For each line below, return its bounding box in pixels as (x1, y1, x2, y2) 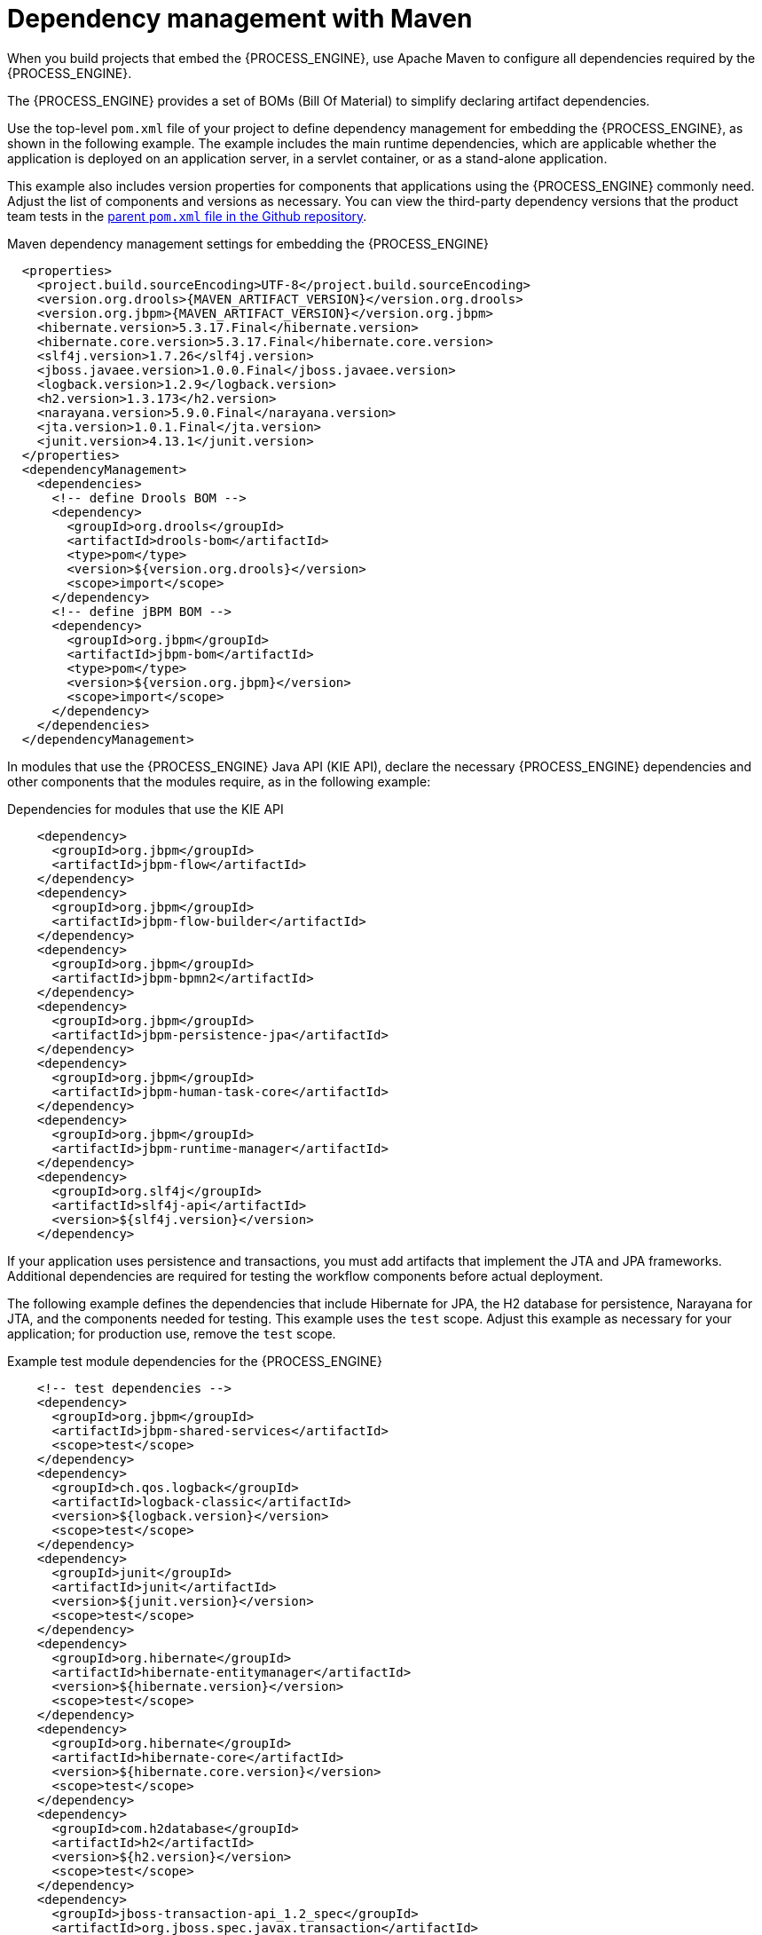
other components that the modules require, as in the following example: (7, 773, 431, 789)
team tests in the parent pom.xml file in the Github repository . (7, 208, 367, 224)
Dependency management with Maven (7, 4, 473, 34)
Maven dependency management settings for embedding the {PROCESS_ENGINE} (7, 235, 490, 251)
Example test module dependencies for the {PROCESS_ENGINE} (7, 1353, 382, 1369)
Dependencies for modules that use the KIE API (7, 801, 284, 817)
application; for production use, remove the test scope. (7, 1325, 336, 1341)
